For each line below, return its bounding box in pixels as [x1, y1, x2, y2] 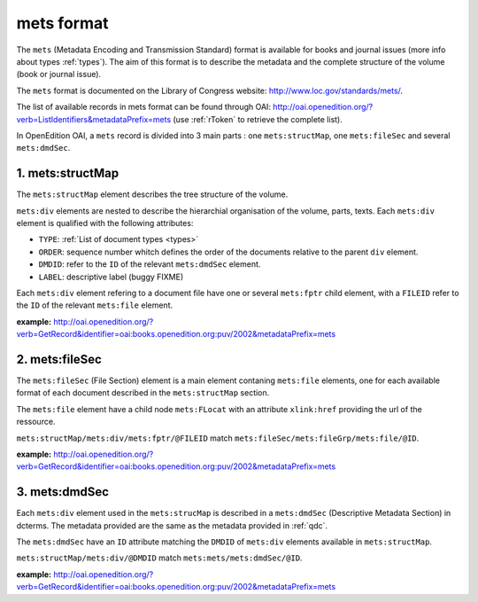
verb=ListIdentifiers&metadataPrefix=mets [16, 113, 172, 124]
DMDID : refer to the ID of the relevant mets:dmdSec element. [38, 259, 261, 270]
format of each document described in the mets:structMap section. [16, 387, 270, 398]
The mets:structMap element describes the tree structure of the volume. [16, 189, 289, 199]
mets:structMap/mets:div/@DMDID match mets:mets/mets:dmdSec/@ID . [16, 552, 303, 563]
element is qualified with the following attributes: [16, 217, 194, 228]
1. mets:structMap [16, 166, 119, 181]
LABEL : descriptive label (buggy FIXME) [38, 271, 184, 282]
